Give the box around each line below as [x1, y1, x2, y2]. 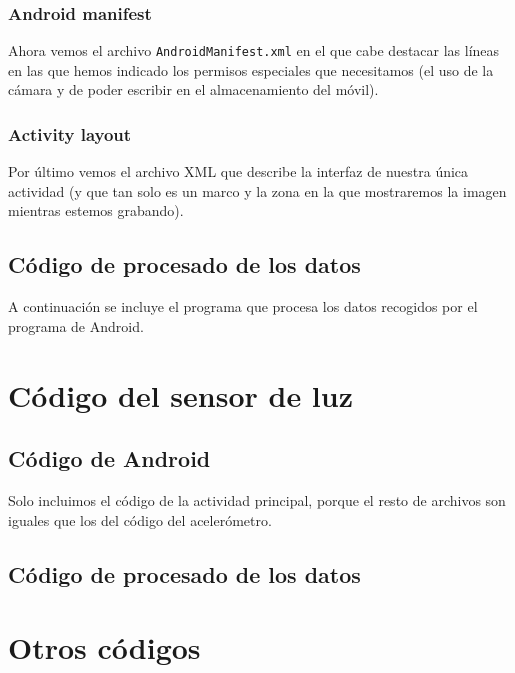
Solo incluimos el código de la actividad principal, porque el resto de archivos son [8, 490, 506, 511]
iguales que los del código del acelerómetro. [8, 509, 272, 530]
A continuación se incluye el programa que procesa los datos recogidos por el [8, 296, 478, 317]
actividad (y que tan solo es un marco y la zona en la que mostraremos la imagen [8, 180, 507, 201]
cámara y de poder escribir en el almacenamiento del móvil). [8, 79, 379, 100]
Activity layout [8, 121, 132, 146]
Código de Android [8, 443, 211, 474]
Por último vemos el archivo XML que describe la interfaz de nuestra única [8, 161, 469, 182]
